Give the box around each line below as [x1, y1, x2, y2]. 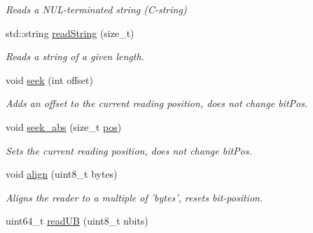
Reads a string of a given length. [6, 49, 144, 64]
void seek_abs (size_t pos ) [6, 119, 122, 134]
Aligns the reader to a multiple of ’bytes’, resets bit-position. [6, 190, 263, 204]
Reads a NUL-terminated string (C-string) [6, 2, 187, 16]
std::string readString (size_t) [6, 25, 134, 40]
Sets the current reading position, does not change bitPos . [6, 143, 252, 157]
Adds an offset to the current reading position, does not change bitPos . [6, 96, 308, 111]
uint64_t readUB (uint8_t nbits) [6, 213, 148, 228]
